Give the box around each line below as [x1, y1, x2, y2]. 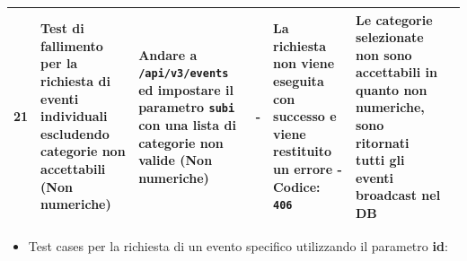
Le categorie [355, 10, 433, 29]
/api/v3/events [138, 67, 229, 81]
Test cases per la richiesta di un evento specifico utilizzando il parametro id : [28, 237, 448, 256]
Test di [40, 19, 84, 38]
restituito [273, 142, 332, 161]
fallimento [40, 36, 103, 55]
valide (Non [138, 151, 213, 170]
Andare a [138, 45, 198, 64]
